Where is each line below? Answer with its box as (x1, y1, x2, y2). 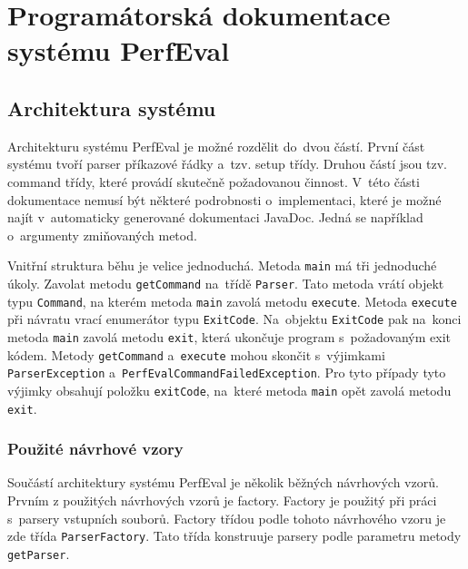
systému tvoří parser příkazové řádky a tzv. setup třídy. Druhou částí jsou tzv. (7, 154, 447, 173)
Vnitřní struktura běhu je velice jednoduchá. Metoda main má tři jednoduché (7, 256, 437, 275)
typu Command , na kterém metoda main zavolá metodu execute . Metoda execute (7, 291, 457, 310)
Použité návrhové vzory (7, 437, 184, 460)
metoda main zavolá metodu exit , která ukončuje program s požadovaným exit (7, 327, 451, 346)
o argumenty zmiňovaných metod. (7, 225, 197, 244)
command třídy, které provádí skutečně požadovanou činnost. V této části (7, 172, 420, 191)
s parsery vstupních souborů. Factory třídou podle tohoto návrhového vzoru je (7, 508, 446, 527)
